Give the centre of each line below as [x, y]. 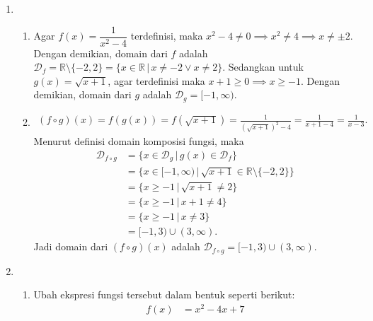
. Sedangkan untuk [263, 67]
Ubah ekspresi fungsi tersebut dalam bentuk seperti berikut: [164, 294]
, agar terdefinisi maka [156, 80]
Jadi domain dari [71, 246]
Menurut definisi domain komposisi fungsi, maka [139, 141]
